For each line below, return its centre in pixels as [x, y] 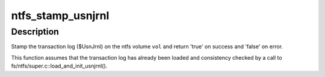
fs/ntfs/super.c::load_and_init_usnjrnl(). [59, 66]
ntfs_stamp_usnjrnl [60, 16]
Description [35, 32]
